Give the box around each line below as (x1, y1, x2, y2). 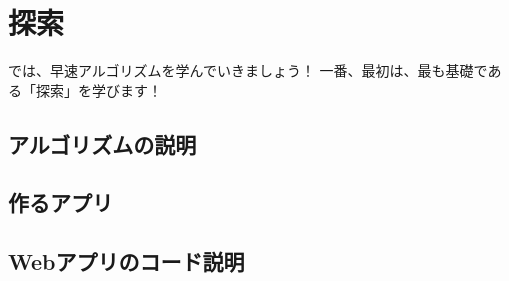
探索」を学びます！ (35, 79, 162, 100)
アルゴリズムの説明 (8, 128, 197, 159)
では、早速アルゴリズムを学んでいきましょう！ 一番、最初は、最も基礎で (8, 60, 488, 81)
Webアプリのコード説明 (8, 246, 245, 277)
